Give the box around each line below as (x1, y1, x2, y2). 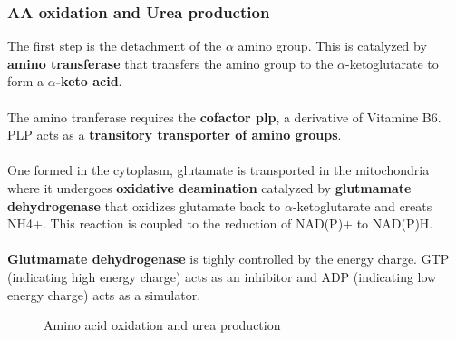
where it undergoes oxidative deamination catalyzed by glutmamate (7, 178, 412, 197)
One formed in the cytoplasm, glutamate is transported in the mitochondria (7, 160, 430, 180)
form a (7, 72, 44, 91)
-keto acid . (55, 72, 122, 91)
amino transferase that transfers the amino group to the (7, 53, 334, 73)
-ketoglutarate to (345, 53, 439, 73)
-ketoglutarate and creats (292, 196, 432, 215)
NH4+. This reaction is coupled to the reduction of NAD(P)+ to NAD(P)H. (7, 214, 433, 233)
